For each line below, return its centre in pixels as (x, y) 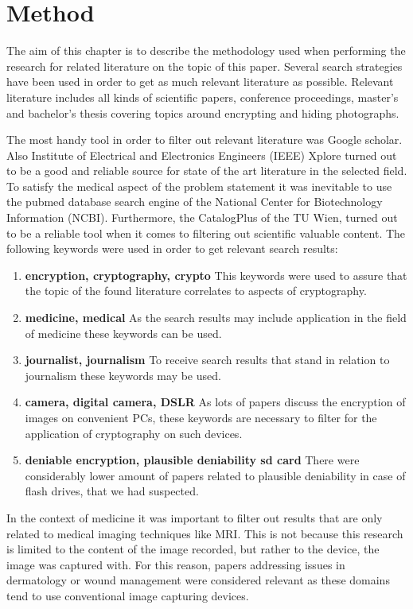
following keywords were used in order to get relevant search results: (172, 248)
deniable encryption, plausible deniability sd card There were (192, 460)
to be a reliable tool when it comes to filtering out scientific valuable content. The (206, 233)
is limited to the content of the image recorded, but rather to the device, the (193, 549)
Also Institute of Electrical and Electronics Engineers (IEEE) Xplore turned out (202, 155)
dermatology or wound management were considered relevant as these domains (198, 580)
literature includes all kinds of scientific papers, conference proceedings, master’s (203, 97)
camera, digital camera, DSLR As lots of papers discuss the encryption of (215, 402)
